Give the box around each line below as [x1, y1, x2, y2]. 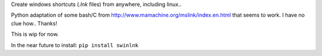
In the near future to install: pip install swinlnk [11, 41, 139, 48]
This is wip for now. [11, 31, 59, 38]
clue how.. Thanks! [11, 19, 58, 27]
